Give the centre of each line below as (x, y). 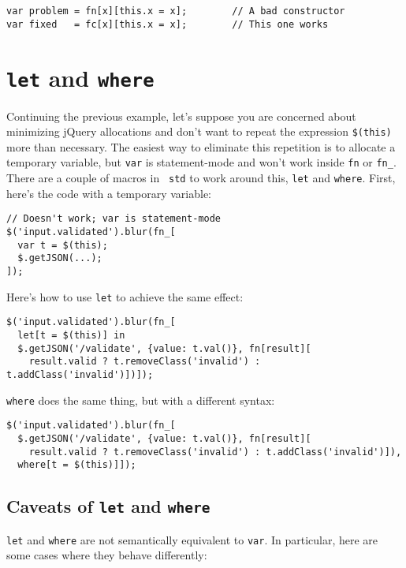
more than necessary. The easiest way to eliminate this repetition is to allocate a (201, 146)
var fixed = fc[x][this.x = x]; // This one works (168, 24)
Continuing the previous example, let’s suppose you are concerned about (181, 116)
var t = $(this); (63, 245)
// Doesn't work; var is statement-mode (114, 219)
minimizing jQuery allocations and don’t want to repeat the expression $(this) (199, 131)
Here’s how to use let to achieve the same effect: (125, 296)
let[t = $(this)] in (71, 335)
